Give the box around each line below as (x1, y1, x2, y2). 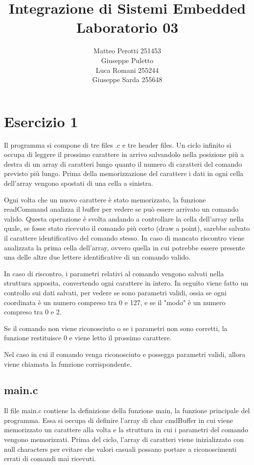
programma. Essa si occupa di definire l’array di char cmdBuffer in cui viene (4, 415, 233, 425)
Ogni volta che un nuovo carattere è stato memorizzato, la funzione (4, 194, 206, 204)
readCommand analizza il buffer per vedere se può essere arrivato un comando (4, 204, 239, 214)
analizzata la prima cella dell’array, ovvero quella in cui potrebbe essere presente (4, 242, 245, 252)
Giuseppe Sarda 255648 (92, 74, 162, 85)
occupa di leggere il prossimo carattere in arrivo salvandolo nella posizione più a (4, 149, 244, 159)
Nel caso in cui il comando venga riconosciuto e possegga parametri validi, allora (4, 349, 246, 359)
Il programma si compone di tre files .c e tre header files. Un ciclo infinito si (4, 139, 231, 150)
